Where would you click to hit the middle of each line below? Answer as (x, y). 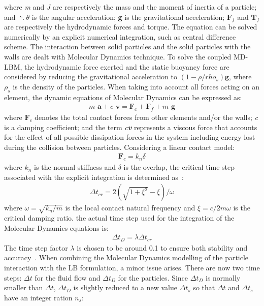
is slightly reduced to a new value (125, 287)
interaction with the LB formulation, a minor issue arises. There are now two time (132, 268)
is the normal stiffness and (75, 167)
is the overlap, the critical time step (179, 167)
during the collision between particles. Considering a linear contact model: (120, 147)
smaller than (24, 287)
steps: (13, 277)
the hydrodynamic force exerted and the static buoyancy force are (127, 66)
